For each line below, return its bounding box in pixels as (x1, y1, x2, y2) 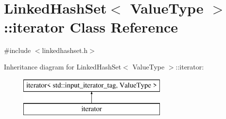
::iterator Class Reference (4, 17, 178, 37)
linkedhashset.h (42, 45, 88, 55)
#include (4, 45, 31, 55)
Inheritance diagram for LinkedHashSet (4, 61, 122, 71)
